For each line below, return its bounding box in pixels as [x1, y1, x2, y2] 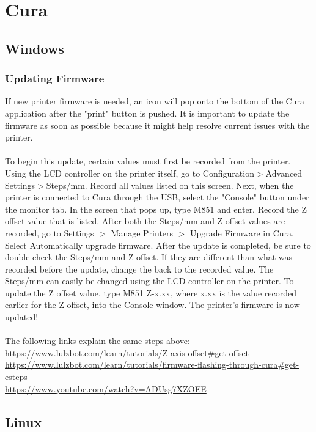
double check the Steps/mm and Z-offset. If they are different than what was [5, 251, 293, 263]
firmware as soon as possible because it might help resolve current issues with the [5, 119, 310, 131]
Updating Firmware [5, 71, 105, 86]
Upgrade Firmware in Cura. [190, 226, 294, 239]
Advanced [265, 166, 303, 179]
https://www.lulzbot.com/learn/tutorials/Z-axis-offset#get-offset [5, 346, 249, 359]
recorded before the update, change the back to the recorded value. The [5, 262, 274, 275]
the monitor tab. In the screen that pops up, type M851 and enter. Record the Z [5, 202, 307, 215]
